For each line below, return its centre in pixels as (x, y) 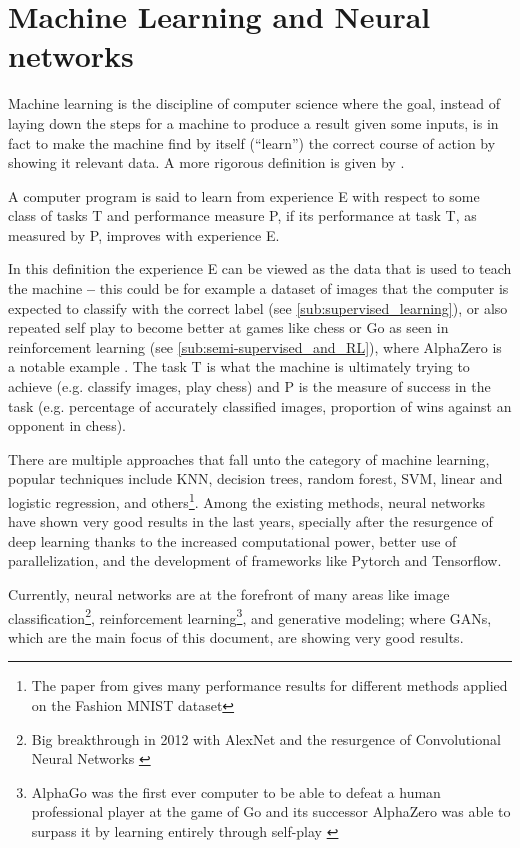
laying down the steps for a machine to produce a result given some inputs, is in (253, 122)
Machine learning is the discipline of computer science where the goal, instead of (254, 103)
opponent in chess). (67, 425)
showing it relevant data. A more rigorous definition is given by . (206, 162)
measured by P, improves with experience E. (144, 234)
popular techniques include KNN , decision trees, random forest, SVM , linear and (255, 478)
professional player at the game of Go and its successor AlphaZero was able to (271, 811)
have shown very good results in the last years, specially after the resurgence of (250, 521)
